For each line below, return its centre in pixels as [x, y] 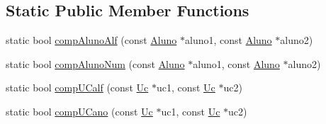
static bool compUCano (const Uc [79, 111]
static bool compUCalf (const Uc [77, 88]
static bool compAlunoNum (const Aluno [95, 63]
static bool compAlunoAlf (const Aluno [91, 40]
